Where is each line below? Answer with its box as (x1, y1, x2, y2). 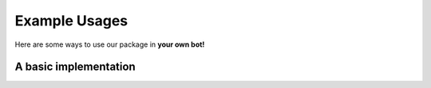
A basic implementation (14, 60, 136, 74)
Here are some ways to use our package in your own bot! (14, 40, 205, 49)
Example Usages (14, 12, 129, 29)
